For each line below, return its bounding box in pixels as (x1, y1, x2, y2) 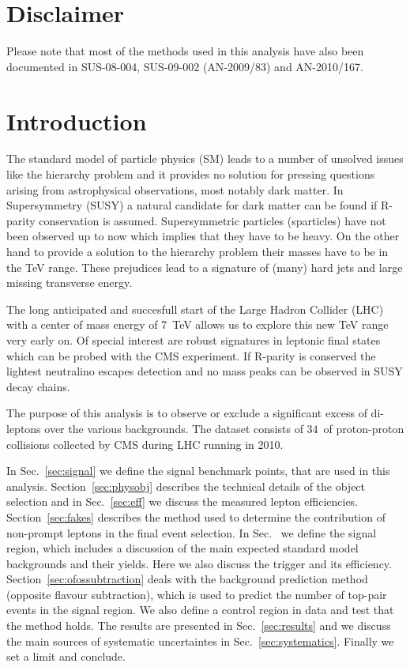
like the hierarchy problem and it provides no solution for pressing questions (6, 166, 375, 183)
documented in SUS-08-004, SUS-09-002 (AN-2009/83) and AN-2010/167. (6, 58, 363, 74)
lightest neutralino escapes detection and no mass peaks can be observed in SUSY (6, 363, 403, 379)
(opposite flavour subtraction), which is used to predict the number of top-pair (6, 586, 387, 602)
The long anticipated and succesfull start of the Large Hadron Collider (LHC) (6, 300, 384, 317)
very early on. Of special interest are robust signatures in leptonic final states (6, 331, 381, 348)
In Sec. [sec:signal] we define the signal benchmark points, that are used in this (6, 462, 390, 479)
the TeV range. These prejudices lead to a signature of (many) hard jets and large (6, 258, 403, 275)
